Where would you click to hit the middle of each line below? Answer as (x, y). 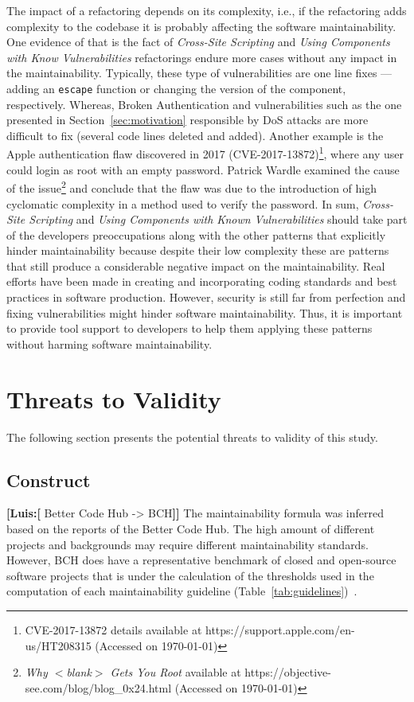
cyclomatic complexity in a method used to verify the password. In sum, (183, 203)
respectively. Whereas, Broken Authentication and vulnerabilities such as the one (204, 104)
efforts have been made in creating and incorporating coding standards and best (202, 281)
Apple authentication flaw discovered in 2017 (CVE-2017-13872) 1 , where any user (205, 153)
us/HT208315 (58, 645)
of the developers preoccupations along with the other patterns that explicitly (196, 234)
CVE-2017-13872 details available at (113, 629)
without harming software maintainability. (109, 343)
